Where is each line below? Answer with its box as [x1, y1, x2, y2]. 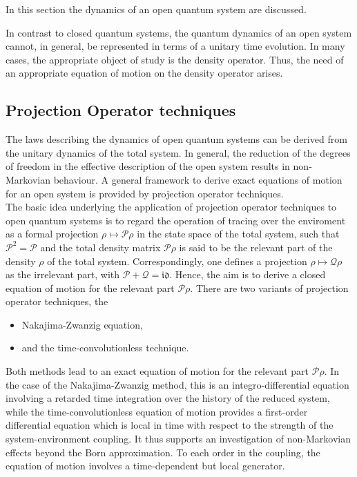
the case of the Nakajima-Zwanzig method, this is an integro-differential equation [6, 377, 349, 391]
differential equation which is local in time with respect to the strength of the [6, 418, 334, 432]
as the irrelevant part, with [6, 267, 120, 282]
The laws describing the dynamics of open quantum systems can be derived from [6, 132, 347, 146]
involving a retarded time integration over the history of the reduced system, [6, 391, 330, 405]
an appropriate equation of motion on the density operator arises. [6, 66, 283, 80]
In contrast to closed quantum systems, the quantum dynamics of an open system [6, 25, 352, 39]
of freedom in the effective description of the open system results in [6, 159, 290, 173]
